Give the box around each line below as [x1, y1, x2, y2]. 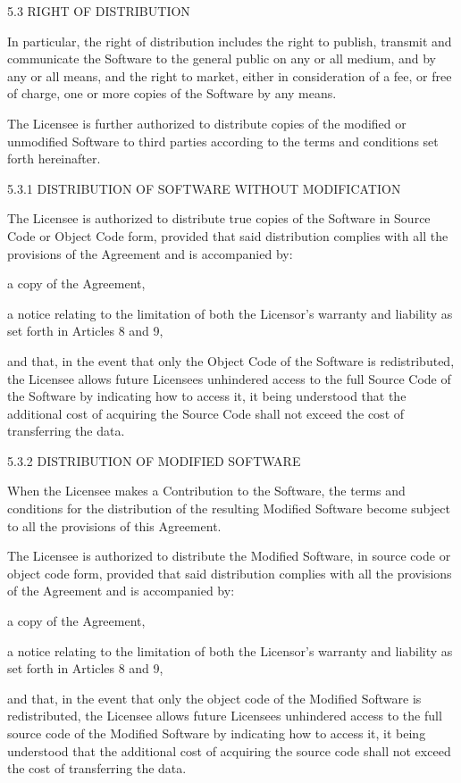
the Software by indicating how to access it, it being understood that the [7, 387, 407, 405]
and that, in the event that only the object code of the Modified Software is [7, 688, 422, 707]
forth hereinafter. [7, 149, 101, 168]
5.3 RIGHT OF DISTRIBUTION [7, 2, 190, 20]
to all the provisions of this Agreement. [7, 516, 222, 535]
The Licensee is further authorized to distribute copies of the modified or [7, 113, 407, 132]
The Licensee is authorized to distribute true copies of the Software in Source [7, 209, 431, 228]
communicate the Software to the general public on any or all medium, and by [7, 49, 437, 68]
